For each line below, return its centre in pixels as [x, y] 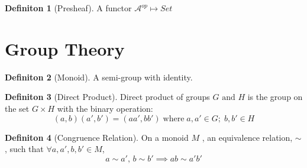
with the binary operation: [105, 108]
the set [17, 108]
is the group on [275, 97]
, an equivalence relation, [247, 137]
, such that [24, 149]
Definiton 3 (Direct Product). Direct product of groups [107, 97]
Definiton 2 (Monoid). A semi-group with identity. [99, 77]
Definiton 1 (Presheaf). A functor [68, 8]
